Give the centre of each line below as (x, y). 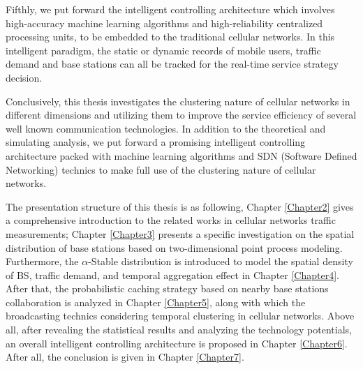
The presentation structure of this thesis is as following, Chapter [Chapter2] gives (180, 206)
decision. (24, 77)
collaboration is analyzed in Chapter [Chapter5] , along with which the (156, 302)
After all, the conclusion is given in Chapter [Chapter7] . (125, 357)
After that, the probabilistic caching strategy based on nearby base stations (167, 288)
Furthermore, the (42, 261)
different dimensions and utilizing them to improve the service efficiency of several (181, 115)
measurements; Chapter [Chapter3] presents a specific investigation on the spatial (180, 233)
